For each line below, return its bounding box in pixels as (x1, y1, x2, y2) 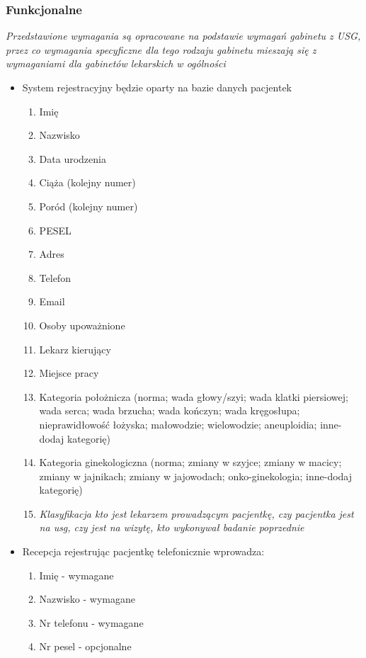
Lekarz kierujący (39, 341, 111, 356)
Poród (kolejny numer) (39, 198, 138, 213)
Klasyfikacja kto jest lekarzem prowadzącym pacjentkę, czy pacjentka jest (39, 506, 354, 521)
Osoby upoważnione (39, 317, 125, 332)
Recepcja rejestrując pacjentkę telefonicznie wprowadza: (22, 544, 265, 559)
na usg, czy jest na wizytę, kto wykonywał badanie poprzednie (39, 520, 304, 535)
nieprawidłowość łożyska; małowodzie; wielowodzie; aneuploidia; (39, 416, 317, 431)
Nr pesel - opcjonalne (39, 639, 132, 654)
